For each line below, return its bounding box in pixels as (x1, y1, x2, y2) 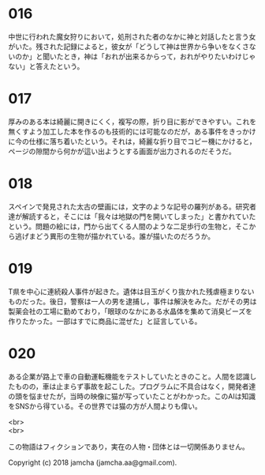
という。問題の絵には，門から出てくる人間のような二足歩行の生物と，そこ (8, 221, 249, 231)
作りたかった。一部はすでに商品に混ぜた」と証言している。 (8, 316, 202, 326)
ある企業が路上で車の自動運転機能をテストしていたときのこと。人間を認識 (8, 371, 250, 381)
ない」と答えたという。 (8, 61, 84, 71)
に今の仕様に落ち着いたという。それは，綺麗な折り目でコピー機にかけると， (8, 136, 256, 146)
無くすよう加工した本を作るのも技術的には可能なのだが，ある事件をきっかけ (8, 126, 256, 136)
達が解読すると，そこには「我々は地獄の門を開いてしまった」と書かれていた (8, 211, 256, 221)
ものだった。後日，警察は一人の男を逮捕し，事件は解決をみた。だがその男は (8, 296, 257, 306)
